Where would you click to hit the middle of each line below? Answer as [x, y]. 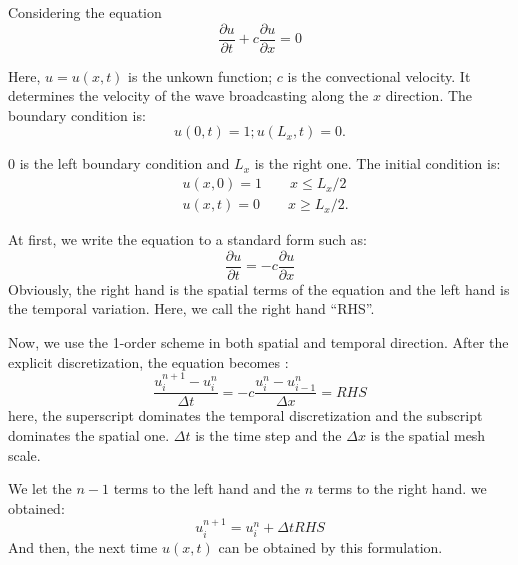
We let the [40, 488]
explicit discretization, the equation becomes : [148, 361]
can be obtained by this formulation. [330, 546]
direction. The [429, 95]
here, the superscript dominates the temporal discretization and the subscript [245, 415]
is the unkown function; [200, 75]
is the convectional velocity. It [379, 75]
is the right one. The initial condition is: [377, 163]
